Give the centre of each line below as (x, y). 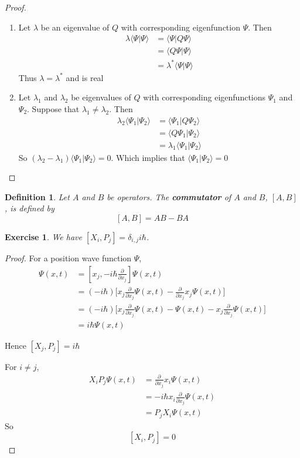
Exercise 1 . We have (43, 237)
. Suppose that (53, 108)
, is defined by (30, 208)
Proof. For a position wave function (68, 258)
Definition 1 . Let (37, 196)
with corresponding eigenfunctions (204, 97)
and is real (85, 77)
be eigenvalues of (101, 97)
